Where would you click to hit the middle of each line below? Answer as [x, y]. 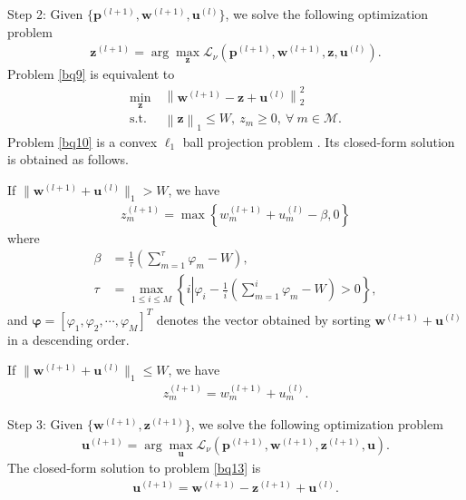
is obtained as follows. [68, 159]
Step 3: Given [45, 424]
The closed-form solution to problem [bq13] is [134, 468]
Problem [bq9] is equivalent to [91, 74]
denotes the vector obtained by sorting [263, 319]
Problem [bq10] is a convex [83, 141]
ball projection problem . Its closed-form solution [319, 141]
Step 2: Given [45, 14]
